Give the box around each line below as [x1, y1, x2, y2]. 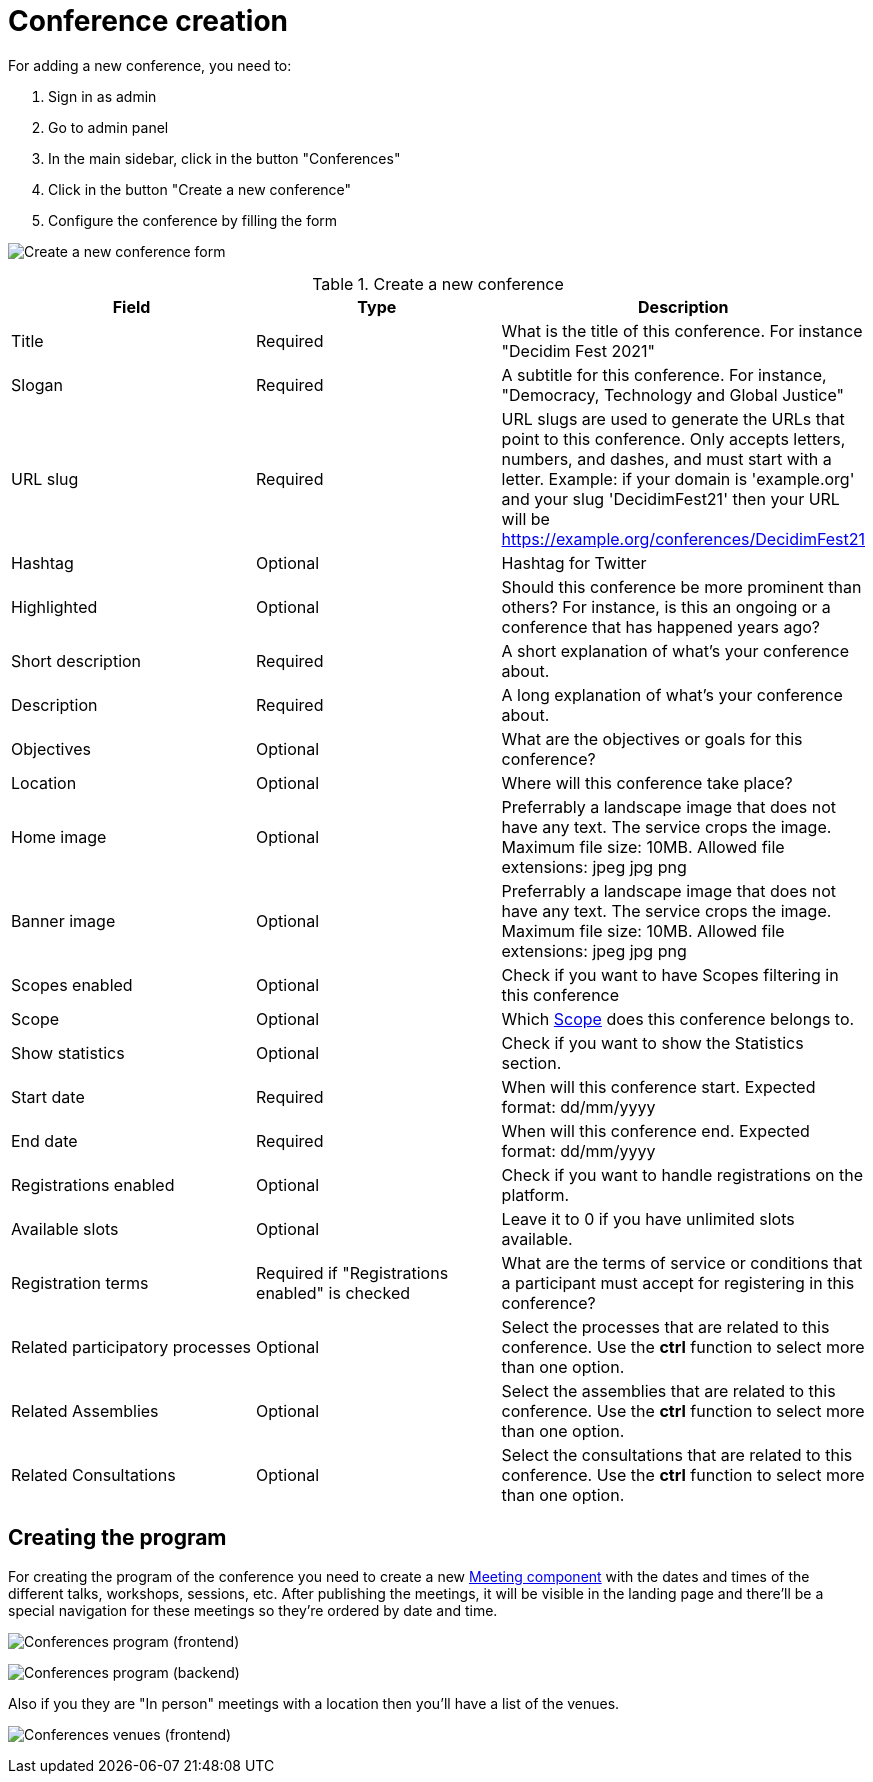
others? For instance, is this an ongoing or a [501, 596, 831, 617]
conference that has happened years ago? [501, 616, 820, 637]
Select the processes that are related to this [501, 1316, 830, 1337]
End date [11, 1130, 78, 1151]
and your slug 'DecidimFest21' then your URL [501, 488, 840, 509]
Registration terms [11, 1272, 149, 1293]
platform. [501, 1184, 570, 1205]
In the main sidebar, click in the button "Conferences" [48, 149, 401, 167]
